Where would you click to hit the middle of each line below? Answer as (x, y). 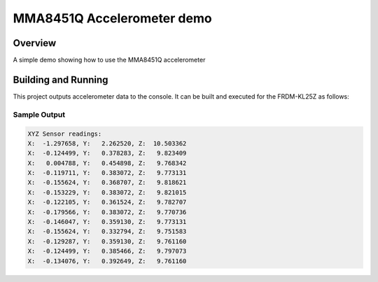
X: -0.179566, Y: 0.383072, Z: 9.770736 (107, 212)
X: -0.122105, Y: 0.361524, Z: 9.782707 (107, 202)
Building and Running (61, 79)
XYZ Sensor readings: (65, 134)
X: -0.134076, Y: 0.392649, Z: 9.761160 (107, 261)
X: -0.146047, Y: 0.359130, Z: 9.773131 (107, 222)
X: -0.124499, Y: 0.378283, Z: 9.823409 (107, 153)
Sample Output (39, 114)
